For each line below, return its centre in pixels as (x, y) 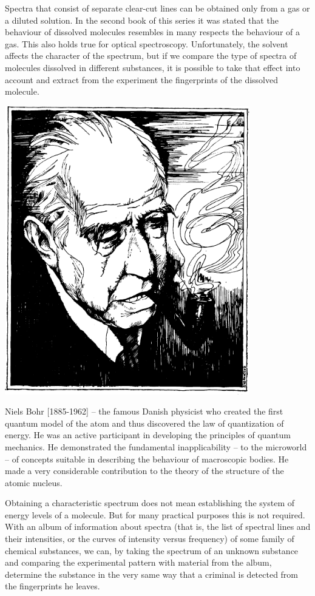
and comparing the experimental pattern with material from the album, (138, 562)
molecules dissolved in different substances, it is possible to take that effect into (153, 67)
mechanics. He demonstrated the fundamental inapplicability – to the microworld (156, 446)
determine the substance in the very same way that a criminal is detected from (152, 574)
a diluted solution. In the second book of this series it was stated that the (142, 20)
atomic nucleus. (34, 482)
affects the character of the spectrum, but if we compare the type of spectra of (151, 56)
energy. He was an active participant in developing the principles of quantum (148, 435)
